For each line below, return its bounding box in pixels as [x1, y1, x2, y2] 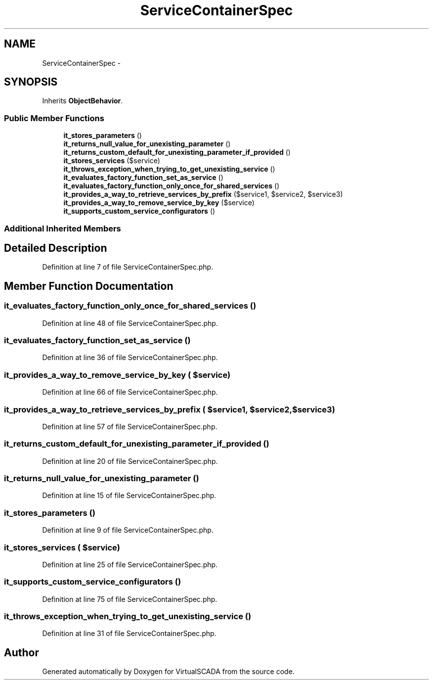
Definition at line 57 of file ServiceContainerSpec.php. [42, 422, 217, 431]
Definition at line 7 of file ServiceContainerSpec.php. [42, 263, 214, 272]
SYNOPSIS [4, 76, 58, 89]
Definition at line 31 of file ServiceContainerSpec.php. [42, 629, 216, 638]
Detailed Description [4, 241, 107, 254]
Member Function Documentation [4, 279, 173, 292]
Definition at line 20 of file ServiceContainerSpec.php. [42, 456, 218, 465]
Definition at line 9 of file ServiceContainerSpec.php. [42, 526, 214, 535]
